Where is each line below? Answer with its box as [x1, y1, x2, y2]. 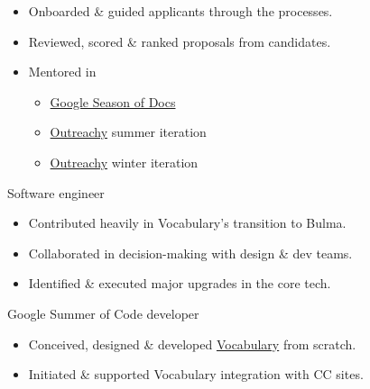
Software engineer [7, 183, 105, 202]
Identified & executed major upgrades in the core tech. [28, 274, 331, 293]
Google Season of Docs [50, 92, 176, 111]
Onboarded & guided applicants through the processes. [28, 2, 333, 20]
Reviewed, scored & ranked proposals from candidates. [28, 32, 331, 50]
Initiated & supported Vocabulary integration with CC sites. [28, 365, 364, 384]
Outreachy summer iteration [50, 122, 207, 141]
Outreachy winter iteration [50, 152, 199, 171]
